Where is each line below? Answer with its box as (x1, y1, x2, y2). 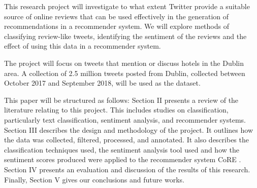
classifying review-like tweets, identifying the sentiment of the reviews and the (4, 30, 247, 41)
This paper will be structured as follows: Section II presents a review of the (4, 94, 239, 105)
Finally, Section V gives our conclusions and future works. (4, 174, 184, 184)
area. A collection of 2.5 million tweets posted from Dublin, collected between (4, 67, 245, 78)
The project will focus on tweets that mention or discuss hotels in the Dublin (4, 57, 244, 68)
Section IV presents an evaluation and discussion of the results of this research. (4, 164, 250, 174)
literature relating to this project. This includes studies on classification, (4, 104, 229, 115)
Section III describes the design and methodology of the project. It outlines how (4, 124, 253, 135)
